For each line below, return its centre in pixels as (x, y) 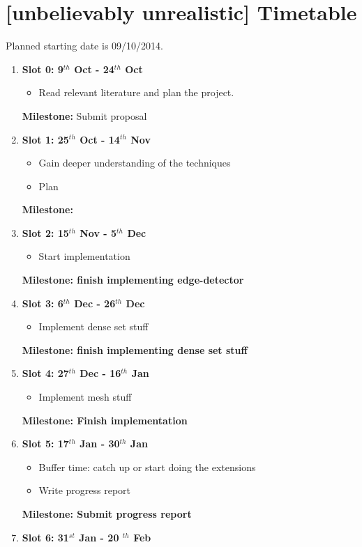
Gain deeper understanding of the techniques (135, 163)
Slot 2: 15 (45, 232)
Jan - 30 (100, 444)
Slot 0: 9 (43, 69)
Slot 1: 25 (45, 139)
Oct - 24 (94, 69)
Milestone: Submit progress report (107, 514)
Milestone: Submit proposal (84, 115)
